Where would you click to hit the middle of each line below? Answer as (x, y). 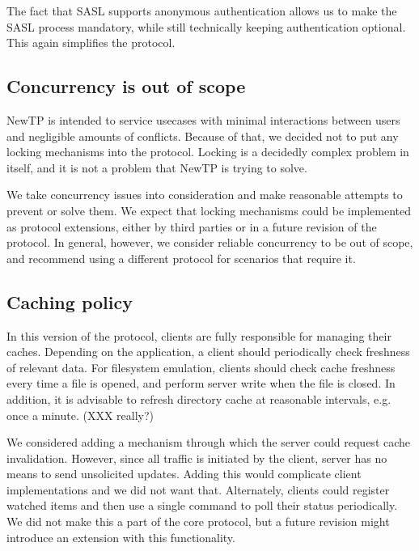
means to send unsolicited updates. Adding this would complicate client (184, 474)
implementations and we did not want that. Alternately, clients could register (198, 489)
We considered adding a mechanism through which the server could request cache (209, 442)
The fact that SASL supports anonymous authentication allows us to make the (202, 11)
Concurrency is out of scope (126, 86)
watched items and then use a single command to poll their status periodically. (202, 505)
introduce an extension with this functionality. (121, 537)
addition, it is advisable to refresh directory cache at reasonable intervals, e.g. (199, 398)
